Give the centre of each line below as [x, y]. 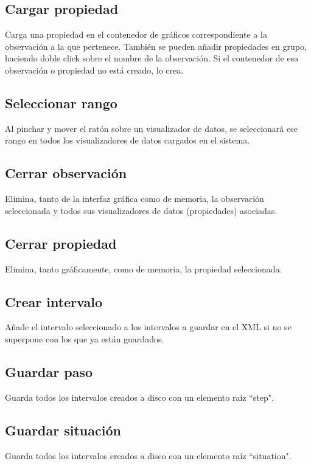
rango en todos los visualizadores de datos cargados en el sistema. [128, 140]
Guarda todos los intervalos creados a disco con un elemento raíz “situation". [148, 455]
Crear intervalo [54, 301]
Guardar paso [49, 371]
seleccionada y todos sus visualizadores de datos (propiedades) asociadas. [141, 210]
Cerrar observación [66, 173]
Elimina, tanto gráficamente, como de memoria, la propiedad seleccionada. [144, 268]
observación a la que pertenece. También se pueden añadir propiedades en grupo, [156, 46]
